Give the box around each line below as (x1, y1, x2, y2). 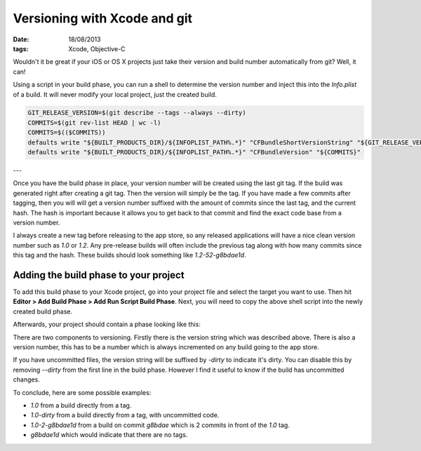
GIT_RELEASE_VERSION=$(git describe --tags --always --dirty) (27, 109, 246, 117)
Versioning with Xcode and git (13, 11, 193, 26)
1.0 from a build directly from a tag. (30, 400, 132, 410)
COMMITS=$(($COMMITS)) (27, 128, 106, 137)
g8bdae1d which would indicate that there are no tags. (30, 431, 188, 439)
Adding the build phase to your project (13, 269, 185, 281)
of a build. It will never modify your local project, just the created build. (13, 90, 218, 98)
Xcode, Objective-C (68, 44, 126, 53)
